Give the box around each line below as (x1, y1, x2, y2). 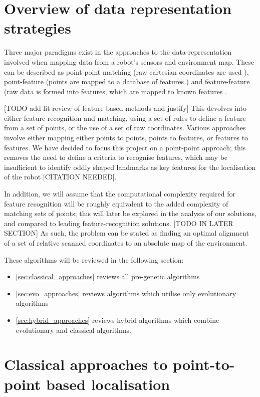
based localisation (46, 373, 170, 394)
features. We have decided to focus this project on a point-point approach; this (4, 142, 246, 152)
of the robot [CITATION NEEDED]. (4, 171, 117, 182)
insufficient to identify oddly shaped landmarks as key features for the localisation (4, 161, 256, 172)
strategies (4, 18, 71, 38)
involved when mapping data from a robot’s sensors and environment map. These (4, 56, 254, 67)
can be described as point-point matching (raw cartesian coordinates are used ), (4, 66, 249, 77)
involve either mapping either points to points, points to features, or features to (4, 132, 248, 143)
